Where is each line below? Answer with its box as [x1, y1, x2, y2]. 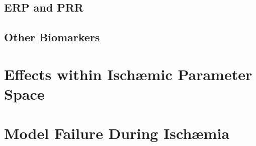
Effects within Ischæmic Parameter [4, 63, 252, 84]
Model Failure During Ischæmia [4, 123, 230, 143]
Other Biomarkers [4, 29, 100, 45]
